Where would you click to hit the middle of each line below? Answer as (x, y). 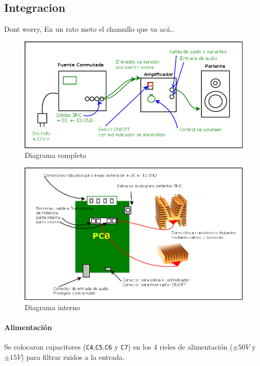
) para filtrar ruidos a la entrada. (73, 357)
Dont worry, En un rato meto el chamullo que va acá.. (89, 29)
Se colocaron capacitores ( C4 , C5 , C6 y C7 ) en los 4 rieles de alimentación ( (118, 347)
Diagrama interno (52, 307)
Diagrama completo (55, 155)
